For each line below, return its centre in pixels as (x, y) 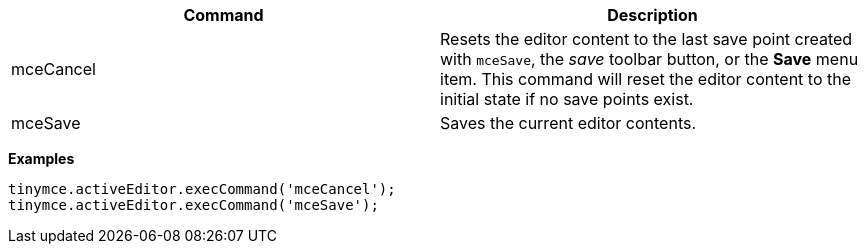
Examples (41, 158)
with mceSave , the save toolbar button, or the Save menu (649, 59)
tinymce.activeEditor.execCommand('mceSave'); (193, 205)
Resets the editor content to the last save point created (646, 39)
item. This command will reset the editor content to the (646, 79)
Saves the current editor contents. (568, 123)
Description (652, 15)
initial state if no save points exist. (567, 99)
